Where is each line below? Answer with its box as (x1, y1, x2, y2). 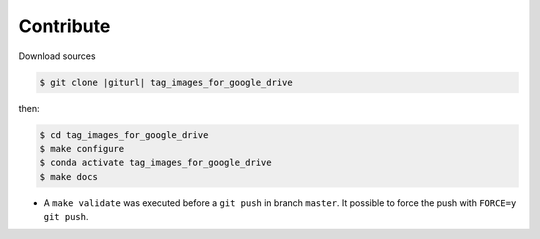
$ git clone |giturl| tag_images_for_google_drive (39, 76, 294, 88)
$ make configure (39, 143, 125, 154)
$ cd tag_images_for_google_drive (39, 129, 209, 140)
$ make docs (39, 171, 99, 182)
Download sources (18, 50, 96, 62)
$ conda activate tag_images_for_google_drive (39, 157, 272, 169)
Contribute (18, 15, 111, 37)
